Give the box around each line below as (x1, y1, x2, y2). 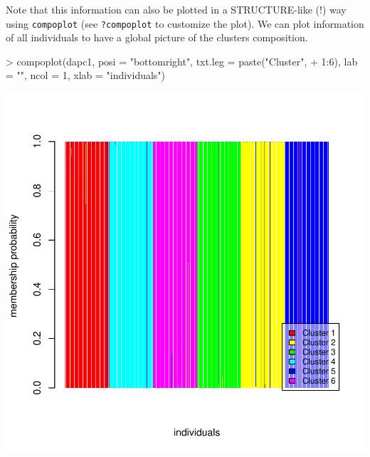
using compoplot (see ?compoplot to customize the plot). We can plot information (6, 16, 364, 31)
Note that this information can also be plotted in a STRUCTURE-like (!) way (6, 2, 347, 16)
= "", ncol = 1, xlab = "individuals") (6, 68, 166, 83)
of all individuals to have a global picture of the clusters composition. (6, 30, 308, 45)
